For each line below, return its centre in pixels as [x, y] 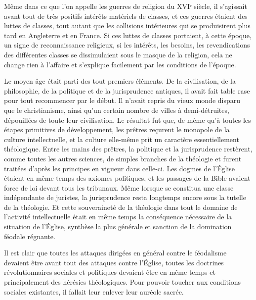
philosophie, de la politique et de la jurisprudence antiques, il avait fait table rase [127, 90]
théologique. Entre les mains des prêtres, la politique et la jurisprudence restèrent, [128, 149]
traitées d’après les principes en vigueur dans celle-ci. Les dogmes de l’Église [119, 168]
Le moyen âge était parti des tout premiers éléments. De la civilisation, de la [120, 81]
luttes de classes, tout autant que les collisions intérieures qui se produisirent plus [127, 25]
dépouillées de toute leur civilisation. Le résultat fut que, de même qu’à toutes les [128, 120]
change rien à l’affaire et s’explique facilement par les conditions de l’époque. [120, 64]
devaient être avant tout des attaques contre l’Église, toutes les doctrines [114, 262]
